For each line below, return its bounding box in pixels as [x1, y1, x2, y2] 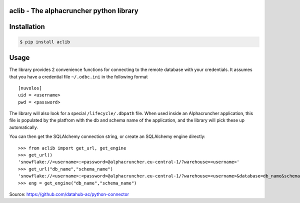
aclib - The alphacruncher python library [9, 6, 138, 15]
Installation [9, 22, 45, 31]
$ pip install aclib [19, 39, 70, 44]
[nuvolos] [18, 85, 42, 91]
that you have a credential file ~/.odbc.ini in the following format [9, 73, 148, 79]
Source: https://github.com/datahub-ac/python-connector [9, 191, 129, 197]
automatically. [9, 124, 38, 130]
